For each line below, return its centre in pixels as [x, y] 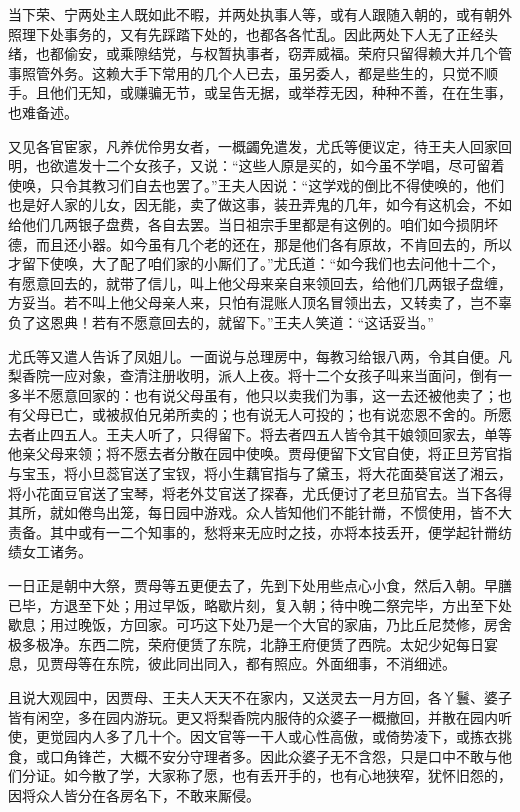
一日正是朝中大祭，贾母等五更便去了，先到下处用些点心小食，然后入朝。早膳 [260, 585]
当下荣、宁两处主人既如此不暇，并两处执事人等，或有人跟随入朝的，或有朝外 [260, 14]
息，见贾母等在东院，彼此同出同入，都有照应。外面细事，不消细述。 [232, 663]
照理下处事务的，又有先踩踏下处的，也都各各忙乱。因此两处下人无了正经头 [253, 33]
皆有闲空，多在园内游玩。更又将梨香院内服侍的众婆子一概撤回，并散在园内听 [260, 716]
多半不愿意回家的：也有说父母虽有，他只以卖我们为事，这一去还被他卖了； [253, 394]
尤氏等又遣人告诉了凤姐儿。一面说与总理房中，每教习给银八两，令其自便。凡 [260, 355]
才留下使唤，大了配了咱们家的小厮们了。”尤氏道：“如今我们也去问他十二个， [256, 263]
